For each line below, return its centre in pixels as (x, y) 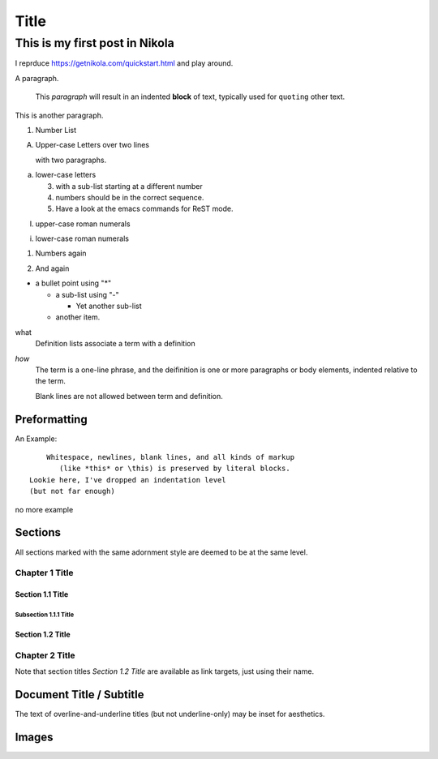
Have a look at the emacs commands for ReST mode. (144, 209)
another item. (78, 317)
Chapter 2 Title (45, 655)
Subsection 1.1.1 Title (45, 615)
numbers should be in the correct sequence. (130, 197)
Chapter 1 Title (44, 573)
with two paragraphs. (71, 160)
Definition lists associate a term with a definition (115, 344)
